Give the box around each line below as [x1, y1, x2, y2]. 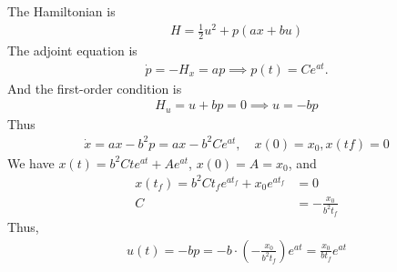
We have [7, 153, 55, 172]
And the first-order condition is [7, 78, 182, 97]
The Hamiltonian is [7, 2, 116, 20]
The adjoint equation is [7, 40, 137, 59]
